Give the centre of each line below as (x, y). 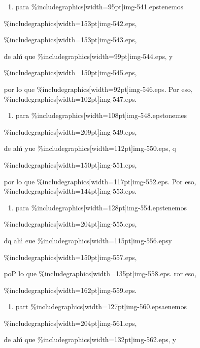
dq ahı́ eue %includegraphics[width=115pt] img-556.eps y (88, 240)
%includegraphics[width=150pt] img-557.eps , (70, 257)
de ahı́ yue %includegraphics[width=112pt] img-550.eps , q (90, 148)
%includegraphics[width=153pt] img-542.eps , (70, 23)
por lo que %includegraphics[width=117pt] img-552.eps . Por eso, (100, 181)
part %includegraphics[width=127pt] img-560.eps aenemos (101, 306)
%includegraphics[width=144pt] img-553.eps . (70, 191)
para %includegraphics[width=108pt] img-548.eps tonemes (101, 115)
